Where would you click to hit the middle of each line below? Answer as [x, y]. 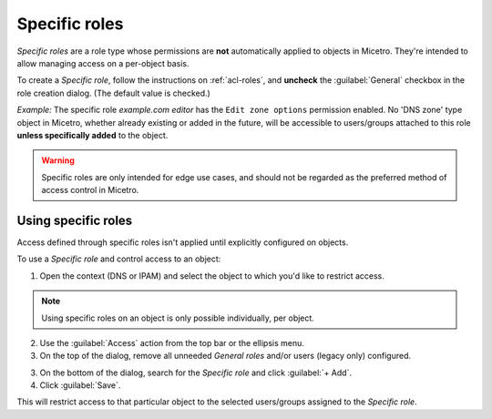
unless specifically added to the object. [92, 135]
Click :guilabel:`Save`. [80, 385]
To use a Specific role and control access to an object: [119, 259]
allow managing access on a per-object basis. [103, 63]
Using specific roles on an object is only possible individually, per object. [178, 318]
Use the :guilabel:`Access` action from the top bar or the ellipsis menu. [172, 342]
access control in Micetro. [90, 190]
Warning [58, 160]
